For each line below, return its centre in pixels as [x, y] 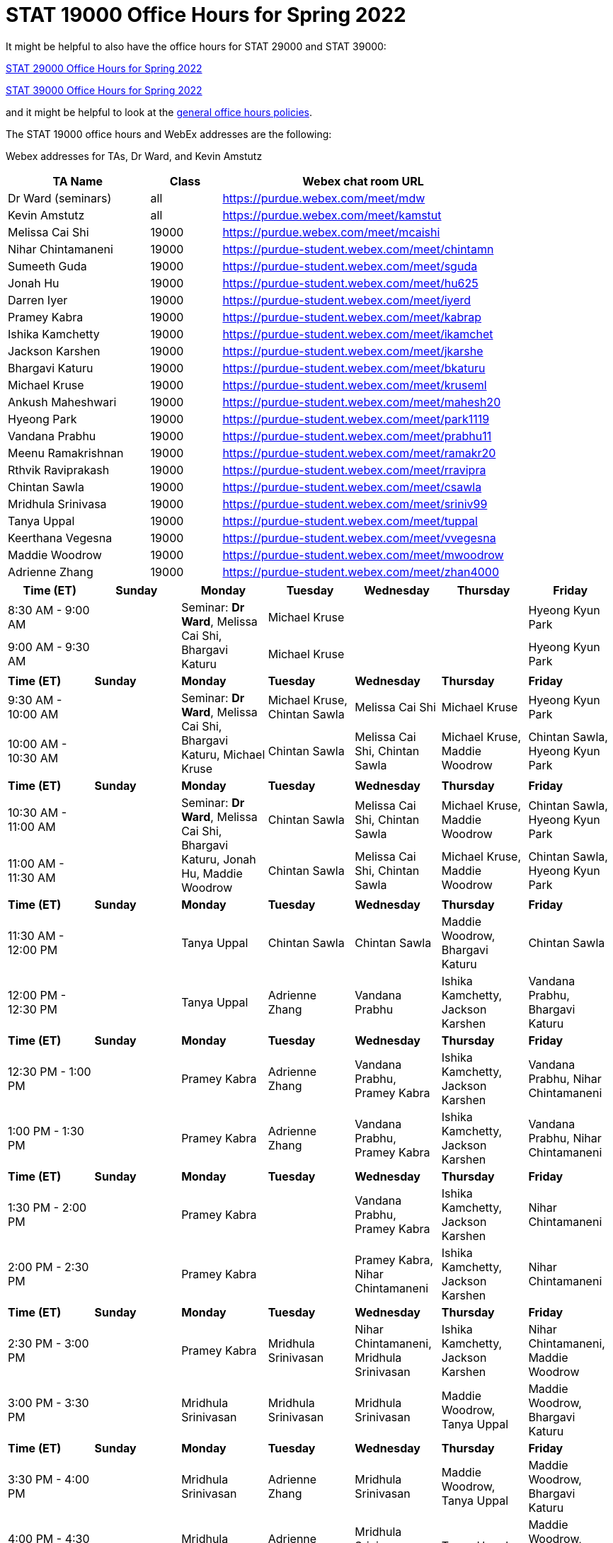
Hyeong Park [42, 419]
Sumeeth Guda [47, 266]
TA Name [78, 181]
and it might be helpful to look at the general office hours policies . [159, 112]
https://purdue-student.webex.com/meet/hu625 [350, 283]
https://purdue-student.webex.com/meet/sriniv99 [355, 504]
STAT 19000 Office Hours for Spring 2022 [206, 15]
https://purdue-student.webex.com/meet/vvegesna [359, 538]
